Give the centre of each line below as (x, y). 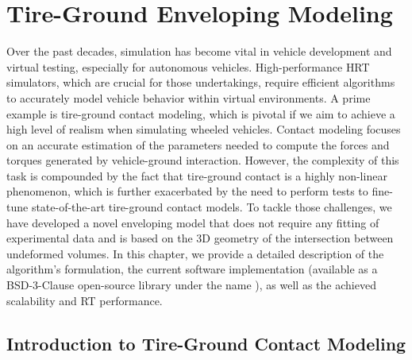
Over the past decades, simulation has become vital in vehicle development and (199, 51)
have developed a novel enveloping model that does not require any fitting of (193, 222)
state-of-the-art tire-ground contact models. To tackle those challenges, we (212, 207)
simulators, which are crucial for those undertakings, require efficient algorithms (201, 82)
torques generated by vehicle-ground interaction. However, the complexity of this (203, 160)
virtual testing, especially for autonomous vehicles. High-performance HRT (188, 66)
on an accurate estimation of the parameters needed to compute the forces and (198, 144)
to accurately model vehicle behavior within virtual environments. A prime (189, 97)
